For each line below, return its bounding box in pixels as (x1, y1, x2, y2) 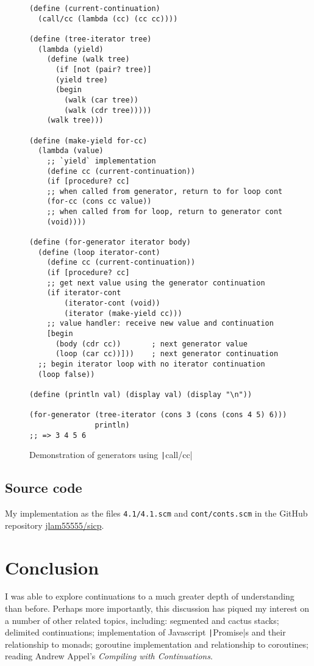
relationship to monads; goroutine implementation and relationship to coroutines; (5, 637, 309, 650)
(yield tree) (55, 75, 108, 84)
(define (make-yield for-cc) (29, 136, 148, 145)
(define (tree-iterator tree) (29, 34, 152, 43)
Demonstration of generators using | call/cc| (29, 448, 193, 461)
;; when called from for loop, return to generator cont (46, 207, 283, 217)
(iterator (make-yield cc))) (64, 309, 182, 318)
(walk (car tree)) (64, 95, 138, 104)
